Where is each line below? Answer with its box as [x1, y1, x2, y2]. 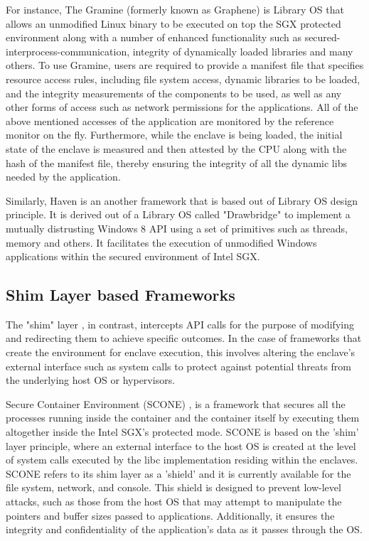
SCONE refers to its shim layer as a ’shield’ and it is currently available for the [6, 466, 351, 481]
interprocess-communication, [6, 43, 130, 58]
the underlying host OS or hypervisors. [6, 373, 176, 387]
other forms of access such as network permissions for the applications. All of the [6, 100, 358, 114]
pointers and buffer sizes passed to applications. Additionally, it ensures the [6, 508, 335, 523]
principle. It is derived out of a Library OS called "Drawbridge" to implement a [6, 207, 351, 222]
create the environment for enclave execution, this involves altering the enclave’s [6, 345, 355, 360]
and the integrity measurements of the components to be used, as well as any [6, 85, 342, 100]
